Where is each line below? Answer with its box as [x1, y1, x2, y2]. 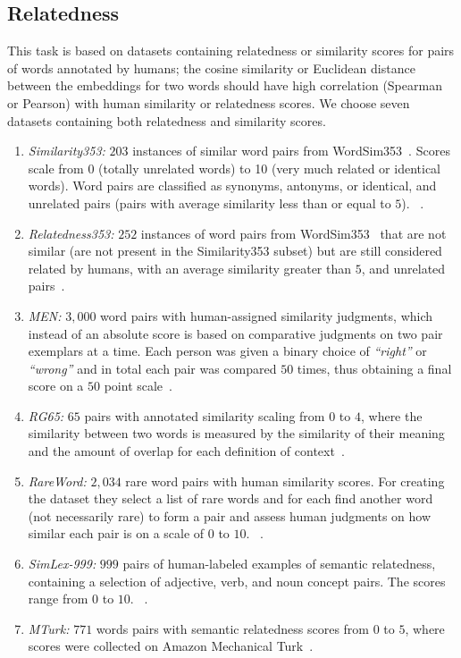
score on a [28, 376, 84, 395]
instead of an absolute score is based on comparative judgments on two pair [28, 324, 443, 342]
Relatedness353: [28, 224, 114, 242]
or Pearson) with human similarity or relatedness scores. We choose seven [7, 93, 410, 112]
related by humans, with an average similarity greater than [28, 258, 352, 277]
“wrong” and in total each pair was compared [28, 359, 277, 377]
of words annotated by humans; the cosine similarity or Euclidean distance [7, 58, 415, 77]
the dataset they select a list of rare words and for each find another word [28, 489, 433, 508]
